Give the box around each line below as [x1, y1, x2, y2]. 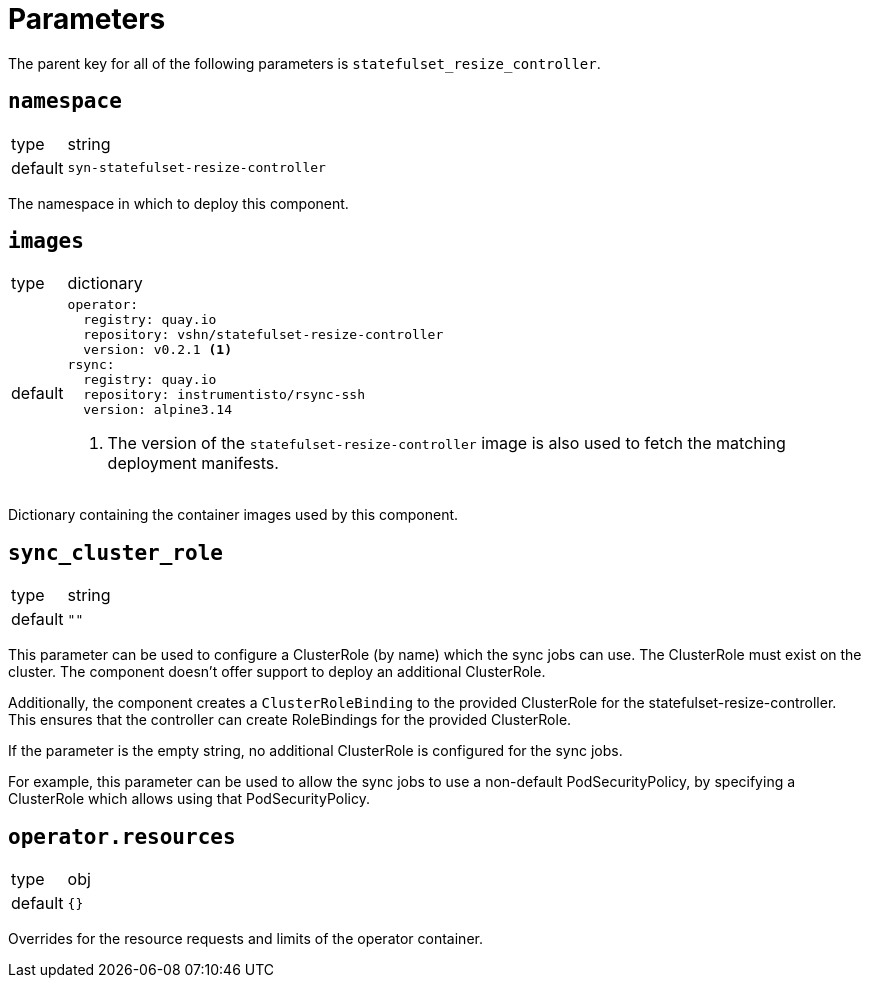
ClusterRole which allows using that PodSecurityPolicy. [8, 790, 370, 808]
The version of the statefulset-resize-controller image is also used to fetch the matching [107, 433, 786, 454]
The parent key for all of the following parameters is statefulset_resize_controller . [8, 54, 601, 72]
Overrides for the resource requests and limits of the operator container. [8, 930, 483, 948]
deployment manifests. [107, 453, 279, 474]
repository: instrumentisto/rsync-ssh [83, 387, 366, 403]
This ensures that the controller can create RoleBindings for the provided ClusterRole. [8, 711, 572, 729]
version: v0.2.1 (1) [83, 342, 232, 358]
